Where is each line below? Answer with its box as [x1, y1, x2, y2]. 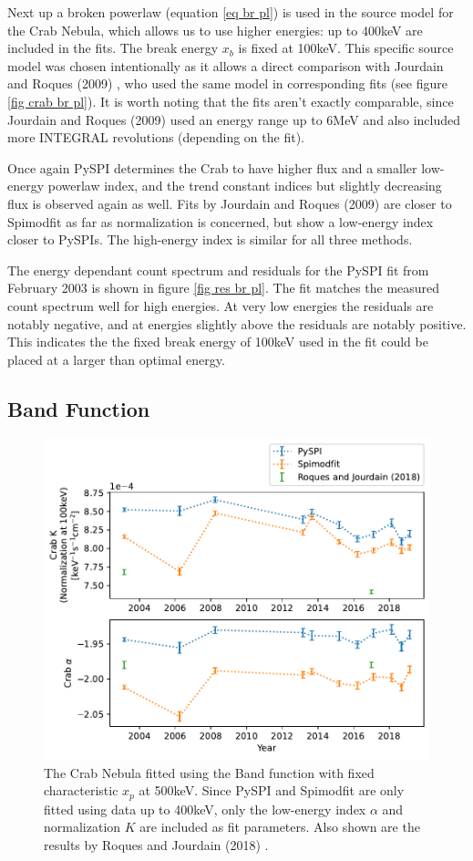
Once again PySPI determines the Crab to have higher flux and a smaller [7, 158, 417, 177]
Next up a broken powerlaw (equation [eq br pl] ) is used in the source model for [7, 3, 454, 21]
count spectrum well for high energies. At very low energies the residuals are [7, 296, 434, 315]
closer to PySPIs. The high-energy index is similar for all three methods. [7, 230, 413, 249]
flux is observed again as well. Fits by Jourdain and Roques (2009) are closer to [7, 193, 452, 213]
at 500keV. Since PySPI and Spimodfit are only [139, 781, 405, 800]
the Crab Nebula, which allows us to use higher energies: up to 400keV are [7, 20, 423, 39]
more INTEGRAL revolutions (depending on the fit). [7, 128, 304, 147]
